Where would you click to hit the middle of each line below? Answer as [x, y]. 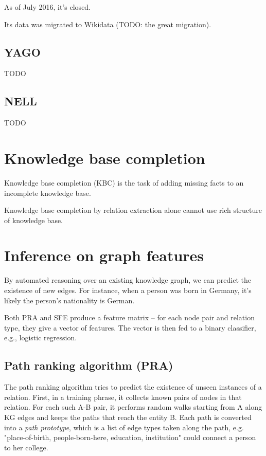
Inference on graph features [104, 255]
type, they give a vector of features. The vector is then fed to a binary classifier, [130, 327]
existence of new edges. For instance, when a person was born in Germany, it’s [128, 290]
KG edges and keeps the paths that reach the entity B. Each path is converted [128, 417]
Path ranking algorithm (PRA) [89, 365]
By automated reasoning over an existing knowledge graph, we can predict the [128, 280]
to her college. [26, 447]
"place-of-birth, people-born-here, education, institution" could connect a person [130, 437]
